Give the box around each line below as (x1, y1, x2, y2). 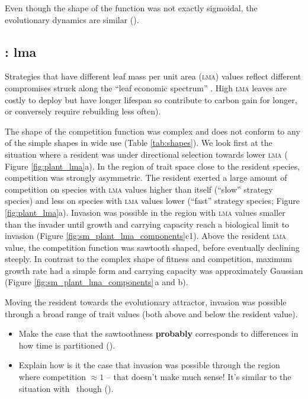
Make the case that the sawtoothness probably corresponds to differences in (18, 327, 299, 340)
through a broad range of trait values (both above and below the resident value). (5, 307, 298, 320)
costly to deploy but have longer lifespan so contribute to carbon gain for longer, (5, 93, 297, 106)
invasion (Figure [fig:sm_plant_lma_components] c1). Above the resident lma (5, 229, 287, 242)
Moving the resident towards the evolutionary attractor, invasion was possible (5, 296, 287, 308)
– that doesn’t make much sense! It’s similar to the (106, 371, 291, 383)
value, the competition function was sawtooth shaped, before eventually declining (5, 241, 300, 253)
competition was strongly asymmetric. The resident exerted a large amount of (5, 171, 287, 184)
